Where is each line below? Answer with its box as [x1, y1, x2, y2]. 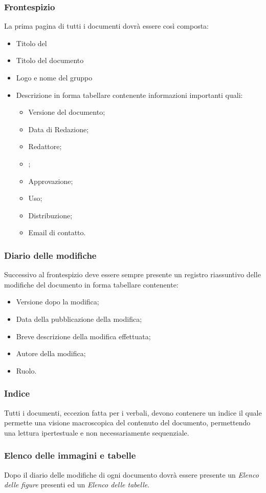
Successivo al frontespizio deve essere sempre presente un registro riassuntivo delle [4, 269, 261, 280]
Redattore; [28, 141, 62, 152]
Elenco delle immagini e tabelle [4, 449, 136, 462]
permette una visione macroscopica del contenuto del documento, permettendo [4, 417, 251, 428]
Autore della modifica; [16, 348, 86, 359]
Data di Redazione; [28, 124, 89, 134]
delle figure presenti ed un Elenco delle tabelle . [4, 479, 150, 490]
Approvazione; [28, 175, 73, 186]
